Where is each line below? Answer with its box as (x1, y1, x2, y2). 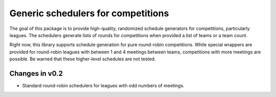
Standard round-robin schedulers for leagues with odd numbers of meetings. (22, 83, 185, 89)
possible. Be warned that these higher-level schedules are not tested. (9, 56, 156, 62)
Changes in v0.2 (9, 69, 63, 78)
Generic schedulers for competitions (9, 8, 169, 19)
